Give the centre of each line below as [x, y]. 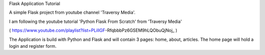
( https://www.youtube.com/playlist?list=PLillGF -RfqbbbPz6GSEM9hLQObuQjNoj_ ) [93, 30]
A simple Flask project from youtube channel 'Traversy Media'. [72, 13]
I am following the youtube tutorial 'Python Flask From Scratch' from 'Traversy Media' [95, 21]
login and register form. [33, 46]
